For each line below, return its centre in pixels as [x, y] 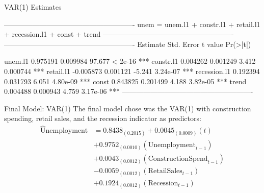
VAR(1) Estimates [33, 7]
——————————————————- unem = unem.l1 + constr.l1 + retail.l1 [132, 24]
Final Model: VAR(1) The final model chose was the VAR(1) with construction [128, 108]
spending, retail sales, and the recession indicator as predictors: [103, 118]
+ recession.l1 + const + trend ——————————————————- [119, 34]
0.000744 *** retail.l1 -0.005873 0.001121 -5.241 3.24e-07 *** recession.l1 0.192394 [132, 71]
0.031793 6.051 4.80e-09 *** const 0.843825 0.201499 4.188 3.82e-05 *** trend [125, 81]
